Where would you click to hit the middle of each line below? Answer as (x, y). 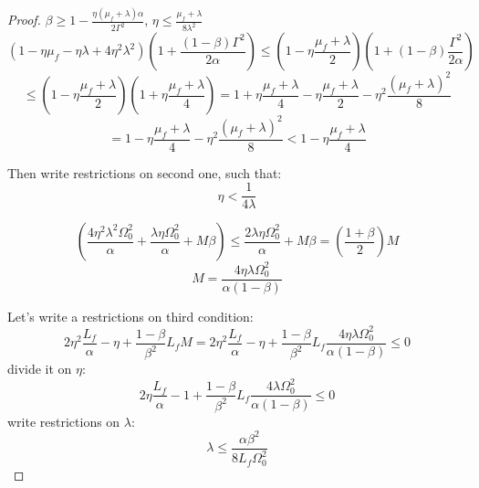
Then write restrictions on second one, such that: (145, 172)
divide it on (40, 369)
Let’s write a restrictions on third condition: (130, 316)
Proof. (24, 20)
